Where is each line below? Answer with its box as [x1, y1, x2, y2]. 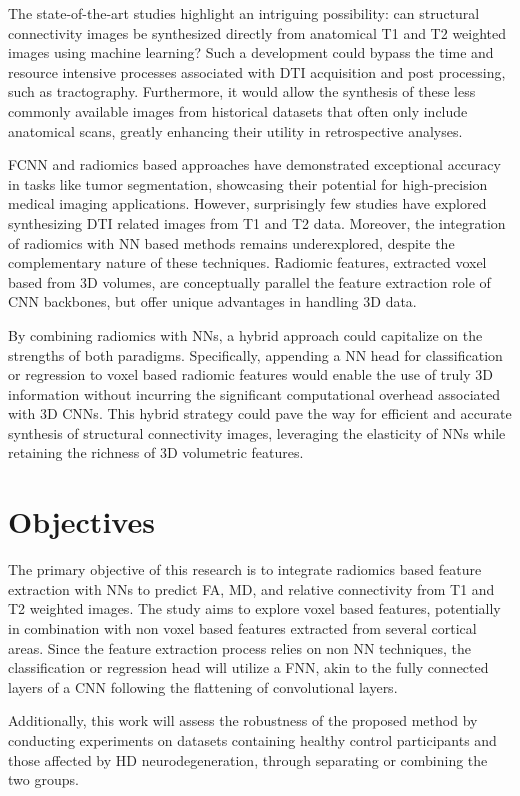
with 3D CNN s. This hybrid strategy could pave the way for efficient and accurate [8, 403, 512, 424]
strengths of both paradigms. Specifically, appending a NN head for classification [8, 344, 503, 365]
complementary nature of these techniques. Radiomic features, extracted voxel [8, 252, 487, 273]
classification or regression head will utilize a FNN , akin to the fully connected [8, 657, 489, 678]
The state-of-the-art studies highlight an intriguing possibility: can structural [8, 3, 480, 23]
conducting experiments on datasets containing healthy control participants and [8, 729, 497, 750]
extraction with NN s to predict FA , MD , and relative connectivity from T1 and [8, 578, 495, 599]
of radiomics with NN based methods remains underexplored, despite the [8, 232, 455, 253]
